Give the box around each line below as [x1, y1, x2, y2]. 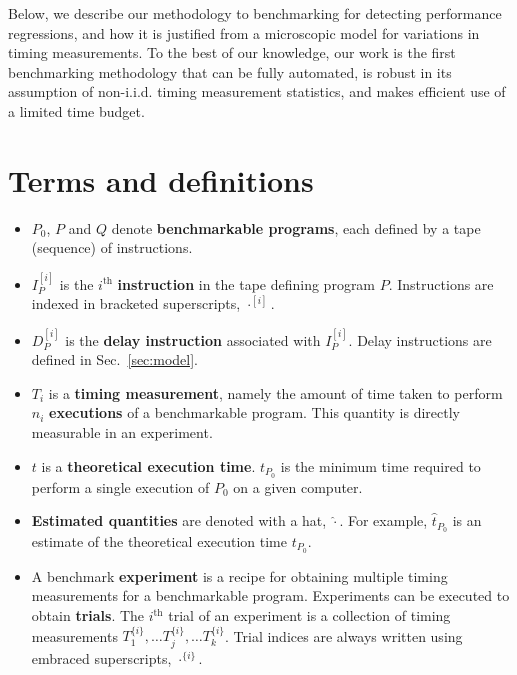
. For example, [339, 510, 428, 531]
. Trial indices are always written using [225, 625, 463, 646]
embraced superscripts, [31, 647, 172, 668]
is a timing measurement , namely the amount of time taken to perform [48, 382, 503, 403]
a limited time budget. [8, 100, 145, 121]
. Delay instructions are [348, 329, 492, 350]
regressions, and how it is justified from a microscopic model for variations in [8, 22, 480, 43]
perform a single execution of [31, 476, 210, 497]
